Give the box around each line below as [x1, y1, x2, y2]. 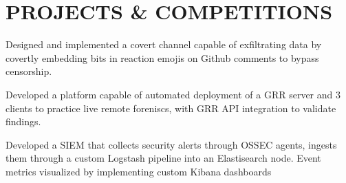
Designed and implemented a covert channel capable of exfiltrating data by [6, 37, 322, 52]
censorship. [6, 64, 52, 78]
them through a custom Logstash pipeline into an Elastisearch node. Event [6, 151, 321, 165]
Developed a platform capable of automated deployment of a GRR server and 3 [6, 87, 340, 101]
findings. [6, 114, 41, 129]
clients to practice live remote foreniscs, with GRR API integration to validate [6, 100, 336, 115]
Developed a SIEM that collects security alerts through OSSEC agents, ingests [6, 137, 337, 151]
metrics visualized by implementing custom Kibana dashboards [6, 164, 272, 178]
